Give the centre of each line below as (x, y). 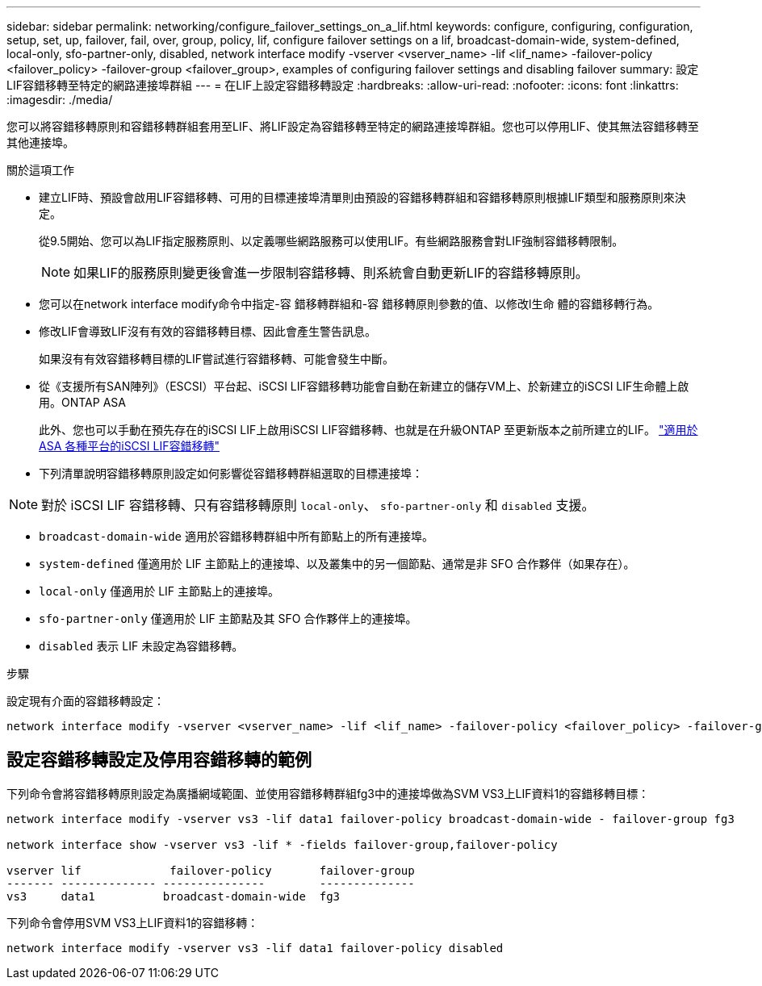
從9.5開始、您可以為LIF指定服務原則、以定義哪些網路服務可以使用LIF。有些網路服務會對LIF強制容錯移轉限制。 (331, 241)
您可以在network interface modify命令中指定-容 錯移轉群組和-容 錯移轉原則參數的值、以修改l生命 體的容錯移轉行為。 (349, 304)
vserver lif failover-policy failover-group (211, 870)
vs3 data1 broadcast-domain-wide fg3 (174, 896)
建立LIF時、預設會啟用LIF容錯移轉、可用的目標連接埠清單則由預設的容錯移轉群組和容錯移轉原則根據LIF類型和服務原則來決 (362, 197)
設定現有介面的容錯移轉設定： (86, 701)
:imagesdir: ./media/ (60, 100)
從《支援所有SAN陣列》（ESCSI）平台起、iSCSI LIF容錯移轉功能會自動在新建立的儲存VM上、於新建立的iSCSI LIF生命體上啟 (364, 386)
